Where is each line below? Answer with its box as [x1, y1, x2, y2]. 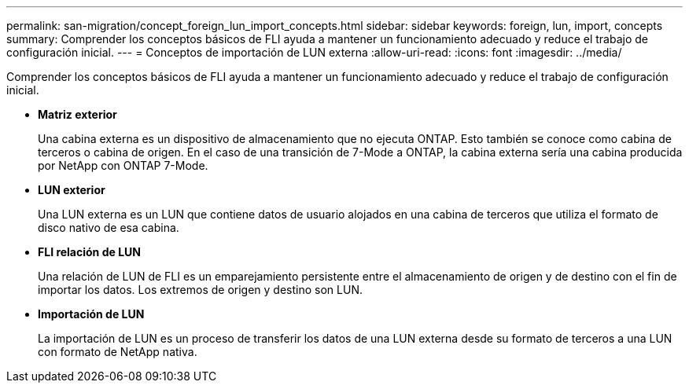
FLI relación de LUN [38, 245, 141, 259]
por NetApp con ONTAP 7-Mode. [38, 159, 208, 172]
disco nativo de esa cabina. [38, 221, 179, 234]
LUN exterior [38, 183, 105, 196]
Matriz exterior [38, 108, 117, 121]
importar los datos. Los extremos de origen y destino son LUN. [38, 283, 363, 296]
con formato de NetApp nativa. [38, 345, 197, 358]
